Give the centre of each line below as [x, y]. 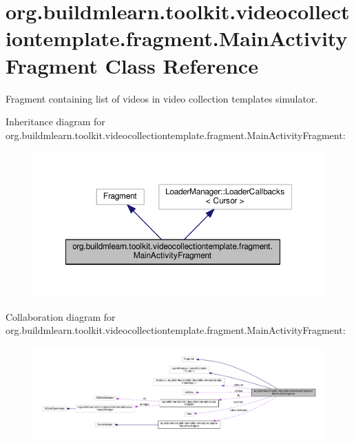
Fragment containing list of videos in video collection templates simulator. [162, 98]
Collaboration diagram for [61, 316]
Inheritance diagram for [55, 121]
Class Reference [181, 65]
